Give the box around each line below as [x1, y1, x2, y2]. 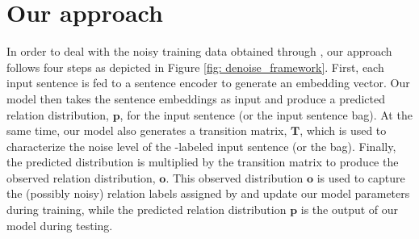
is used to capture [316, 169, 405, 186]
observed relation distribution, [6, 169, 156, 186]
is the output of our [300, 201, 399, 218]
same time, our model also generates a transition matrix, [6, 122, 287, 139]
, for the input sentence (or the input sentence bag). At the [119, 106, 413, 123]
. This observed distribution [166, 169, 304, 186]
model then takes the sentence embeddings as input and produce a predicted [6, 90, 385, 107]
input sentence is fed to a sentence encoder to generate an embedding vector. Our [6, 74, 410, 91]
